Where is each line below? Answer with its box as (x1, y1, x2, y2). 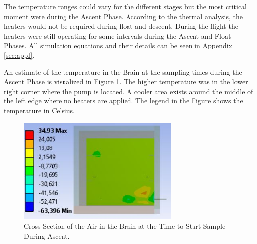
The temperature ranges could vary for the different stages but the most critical (4, 1, 247, 11)
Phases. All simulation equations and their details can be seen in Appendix (4, 40, 232, 50)
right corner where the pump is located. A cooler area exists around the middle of (4, 86, 253, 96)
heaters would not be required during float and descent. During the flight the (4, 21, 238, 31)
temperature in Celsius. (4, 105, 75, 115)
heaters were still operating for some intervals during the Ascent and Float (4, 30, 231, 41)
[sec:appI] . (4, 49, 35, 60)
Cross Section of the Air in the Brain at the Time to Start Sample (24, 220, 226, 231)
